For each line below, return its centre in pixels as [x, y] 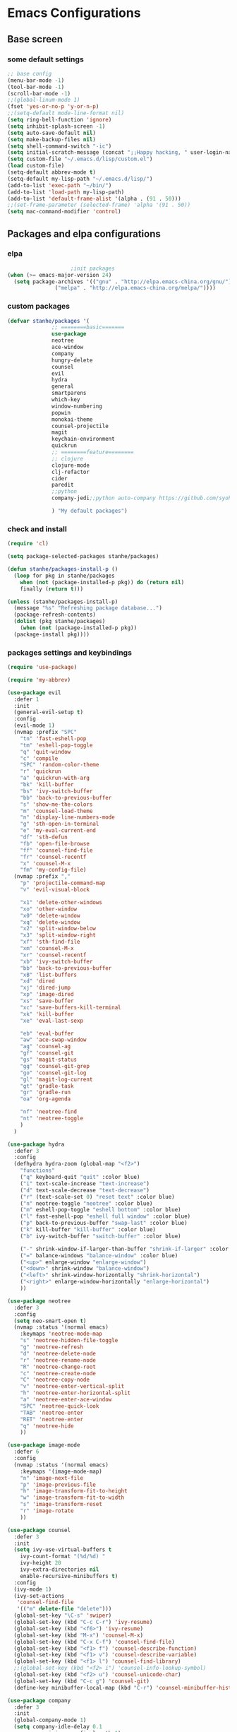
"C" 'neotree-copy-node [55, 1380]
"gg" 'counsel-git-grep [55, 1066]
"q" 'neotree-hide [47, 1426]
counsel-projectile [80, 426]
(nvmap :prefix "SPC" [45, 732]
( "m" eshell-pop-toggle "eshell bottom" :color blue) [101, 1210]
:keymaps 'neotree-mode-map [61, 1334]
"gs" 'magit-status [49, 1060]
